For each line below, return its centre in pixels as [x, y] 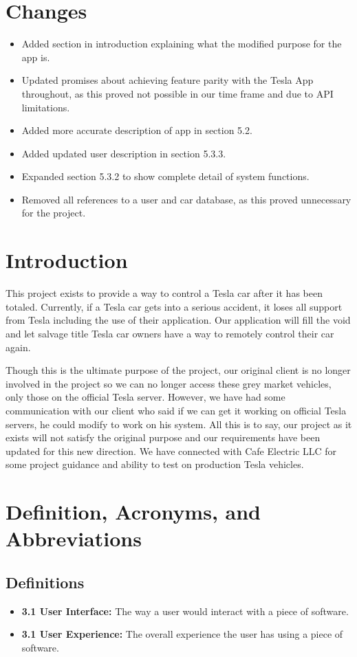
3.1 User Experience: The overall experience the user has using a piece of [182, 634]
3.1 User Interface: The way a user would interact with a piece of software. [185, 611]
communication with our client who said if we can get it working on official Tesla [176, 410]
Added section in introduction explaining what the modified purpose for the [182, 44]
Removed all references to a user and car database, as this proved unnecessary [186, 199]
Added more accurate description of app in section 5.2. [137, 130]
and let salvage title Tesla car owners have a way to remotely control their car [170, 333]
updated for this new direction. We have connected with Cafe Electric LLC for [171, 450]
